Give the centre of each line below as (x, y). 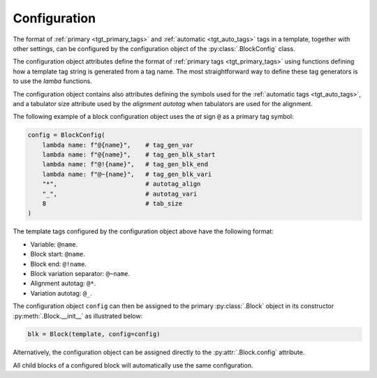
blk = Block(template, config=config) (94, 334)
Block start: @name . (58, 254)
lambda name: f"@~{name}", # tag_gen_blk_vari (127, 174)
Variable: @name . (54, 244)
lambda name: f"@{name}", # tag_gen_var (118, 145)
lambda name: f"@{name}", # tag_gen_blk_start (129, 155)
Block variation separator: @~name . (80, 273)
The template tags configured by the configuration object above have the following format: (143, 231)
